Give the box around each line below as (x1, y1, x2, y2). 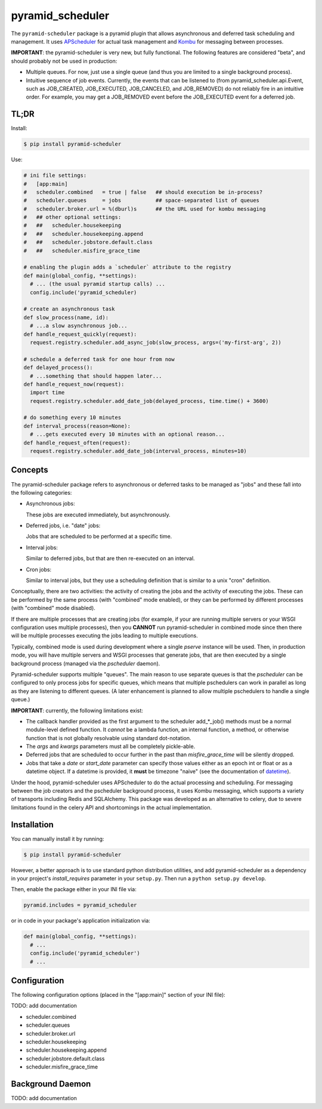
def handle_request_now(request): (23, 381, 125, 387)
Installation (11, 820, 54, 830)
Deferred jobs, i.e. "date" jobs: (26, 522, 101, 529)
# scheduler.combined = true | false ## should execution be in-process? (23, 189, 263, 195)
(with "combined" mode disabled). (11, 605, 95, 612)
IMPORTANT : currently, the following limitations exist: (11, 707, 143, 714)
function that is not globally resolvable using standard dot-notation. (26, 734, 191, 741)
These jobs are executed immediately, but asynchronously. (26, 511, 171, 518)
